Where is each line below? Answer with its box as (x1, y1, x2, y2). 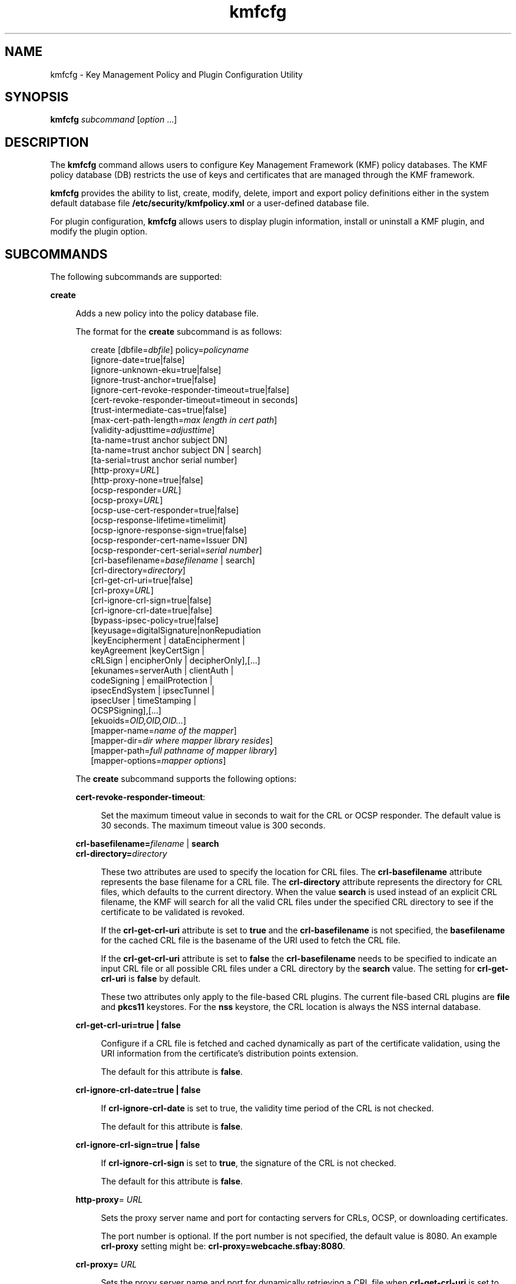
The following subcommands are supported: (50, 272, 222, 282)
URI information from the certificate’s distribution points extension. (101, 1048, 359, 1059)
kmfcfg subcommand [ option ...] (50, 114, 177, 125)
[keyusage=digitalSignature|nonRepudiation (91, 625, 261, 636)
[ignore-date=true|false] (91, 355, 185, 365)
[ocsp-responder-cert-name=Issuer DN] (91, 535, 247, 546)
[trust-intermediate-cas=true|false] (91, 405, 227, 415)
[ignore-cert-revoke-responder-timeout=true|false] (91, 385, 290, 395)
